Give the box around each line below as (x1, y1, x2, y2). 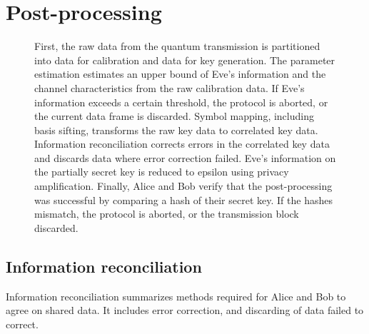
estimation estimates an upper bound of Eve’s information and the (34, 66, 326, 81)
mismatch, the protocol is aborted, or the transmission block (34, 206, 299, 221)
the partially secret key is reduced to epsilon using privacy (34, 164, 289, 179)
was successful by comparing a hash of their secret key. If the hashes (34, 192, 333, 207)
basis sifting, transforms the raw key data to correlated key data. (34, 122, 318, 137)
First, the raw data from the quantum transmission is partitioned (34, 39, 320, 54)
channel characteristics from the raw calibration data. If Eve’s (34, 80, 305, 95)
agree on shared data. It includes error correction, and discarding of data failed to (6, 303, 364, 318)
